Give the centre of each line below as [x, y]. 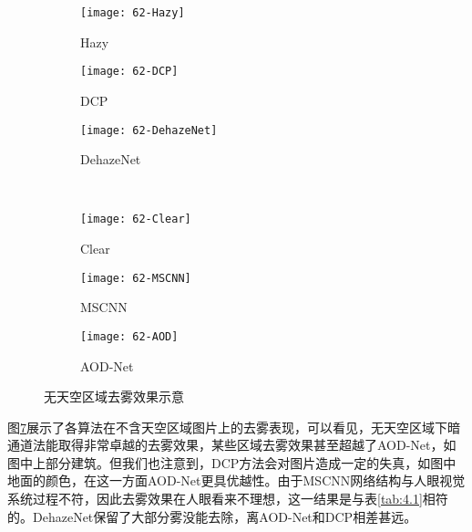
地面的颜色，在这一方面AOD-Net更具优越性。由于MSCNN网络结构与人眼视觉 [236, 480]
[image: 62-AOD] [129, 336]
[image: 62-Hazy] [133, 13]
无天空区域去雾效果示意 [114, 396]
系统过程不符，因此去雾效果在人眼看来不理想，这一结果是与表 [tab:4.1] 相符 [228, 499]
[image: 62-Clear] [136, 219]
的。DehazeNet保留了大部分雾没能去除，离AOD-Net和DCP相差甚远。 [212, 516]
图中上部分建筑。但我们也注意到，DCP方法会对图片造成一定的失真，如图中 [232, 462]
